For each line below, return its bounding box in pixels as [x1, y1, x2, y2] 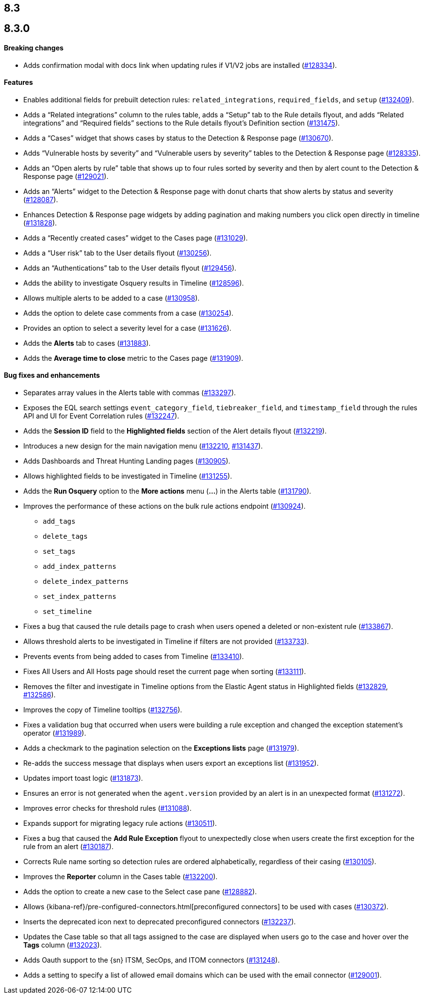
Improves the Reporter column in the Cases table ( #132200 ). [23, 872, 218, 881]
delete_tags [43, 532, 88, 541]
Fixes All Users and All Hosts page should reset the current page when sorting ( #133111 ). [23, 667, 306, 676]
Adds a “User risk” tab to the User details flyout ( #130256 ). [23, 248, 212, 257]
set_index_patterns [43, 593, 116, 601]
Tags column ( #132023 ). [23, 941, 102, 950]
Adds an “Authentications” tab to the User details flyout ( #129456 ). [23, 263, 237, 272]
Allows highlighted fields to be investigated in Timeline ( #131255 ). [23, 472, 232, 481]
